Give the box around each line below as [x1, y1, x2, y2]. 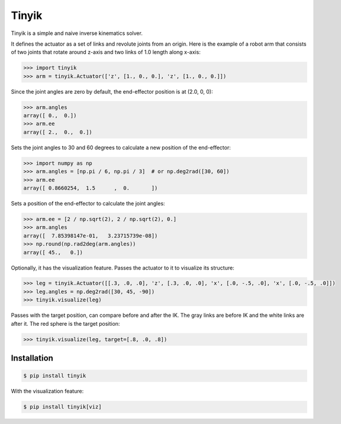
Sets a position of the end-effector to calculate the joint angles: [11, 200, 165, 207]
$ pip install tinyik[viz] [23, 403, 102, 410]
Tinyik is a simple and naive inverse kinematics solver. [11, 30, 143, 37]
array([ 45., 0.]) [23, 249, 83, 256]
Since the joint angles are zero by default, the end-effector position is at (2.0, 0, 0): [11, 88, 213, 95]
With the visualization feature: [11, 388, 84, 395]
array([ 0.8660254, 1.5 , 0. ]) [23, 184, 158, 191]
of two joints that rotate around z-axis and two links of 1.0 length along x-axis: [11, 49, 201, 56]
